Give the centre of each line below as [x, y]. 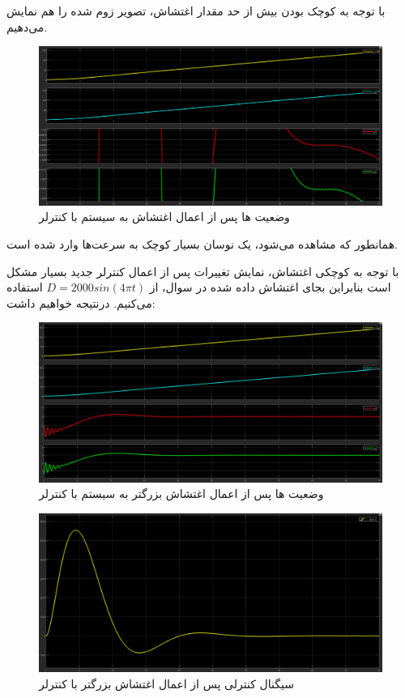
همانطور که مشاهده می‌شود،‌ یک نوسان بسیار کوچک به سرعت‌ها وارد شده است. [202, 244]
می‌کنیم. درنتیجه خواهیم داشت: [81, 302]
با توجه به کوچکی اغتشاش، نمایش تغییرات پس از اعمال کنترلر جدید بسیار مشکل [203, 271]
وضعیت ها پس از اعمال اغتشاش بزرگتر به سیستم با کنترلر [181, 494]
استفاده [25, 287]
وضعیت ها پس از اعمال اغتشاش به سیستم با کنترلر [164, 217]
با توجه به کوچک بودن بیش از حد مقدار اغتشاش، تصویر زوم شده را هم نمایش [196, 11]
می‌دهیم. [27, 26]
